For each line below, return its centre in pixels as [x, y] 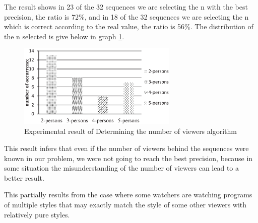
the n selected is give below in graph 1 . [64, 36]
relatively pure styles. [37, 214]
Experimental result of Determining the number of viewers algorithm [131, 131]
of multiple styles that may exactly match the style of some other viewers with [125, 204]
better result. [24, 177]
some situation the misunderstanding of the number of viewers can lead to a [121, 168]
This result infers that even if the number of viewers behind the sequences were [126, 148]
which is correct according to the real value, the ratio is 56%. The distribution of [129, 26]
